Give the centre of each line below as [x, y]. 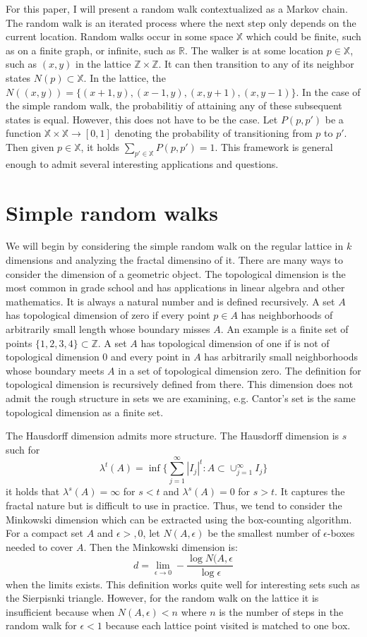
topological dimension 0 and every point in [98, 357]
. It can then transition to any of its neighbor [256, 64]
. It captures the [310, 491]
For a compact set [44, 533]
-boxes [341, 533]
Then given [30, 146]
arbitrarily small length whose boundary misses [108, 329]
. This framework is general [274, 146]
